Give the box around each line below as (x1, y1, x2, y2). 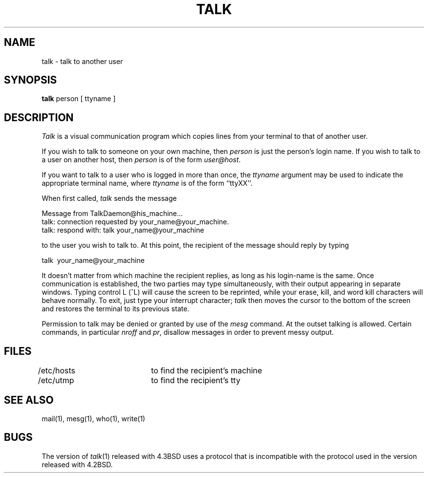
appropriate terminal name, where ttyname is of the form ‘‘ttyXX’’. (42, 179, 253, 188)
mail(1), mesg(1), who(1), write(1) (42, 414, 146, 423)
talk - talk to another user (42, 57, 123, 65)
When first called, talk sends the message (42, 194, 177, 203)
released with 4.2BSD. (42, 460, 113, 469)
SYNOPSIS (4, 74, 57, 87)
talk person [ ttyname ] (42, 94, 116, 103)
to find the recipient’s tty (151, 375, 240, 386)
